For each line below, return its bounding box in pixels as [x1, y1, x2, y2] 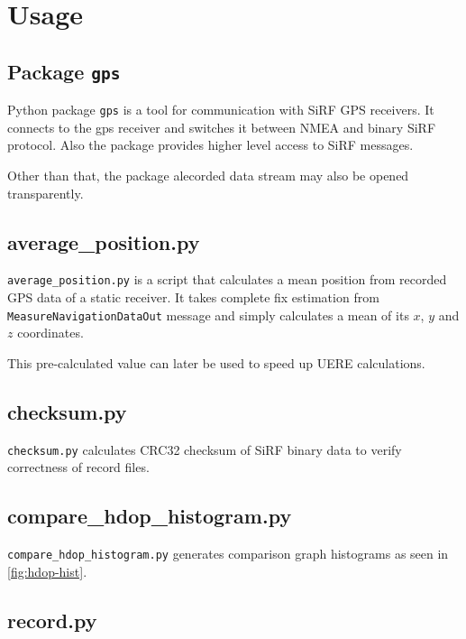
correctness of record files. [7, 458, 150, 477]
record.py [7, 606, 97, 634]
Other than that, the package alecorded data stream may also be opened [7, 166, 409, 184]
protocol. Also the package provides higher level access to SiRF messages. [7, 135, 414, 154]
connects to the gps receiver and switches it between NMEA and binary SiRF [7, 117, 436, 136]
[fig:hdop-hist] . [7, 561, 87, 580]
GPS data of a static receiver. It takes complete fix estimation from [7, 288, 379, 307]
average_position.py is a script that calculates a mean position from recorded [7, 270, 447, 289]
